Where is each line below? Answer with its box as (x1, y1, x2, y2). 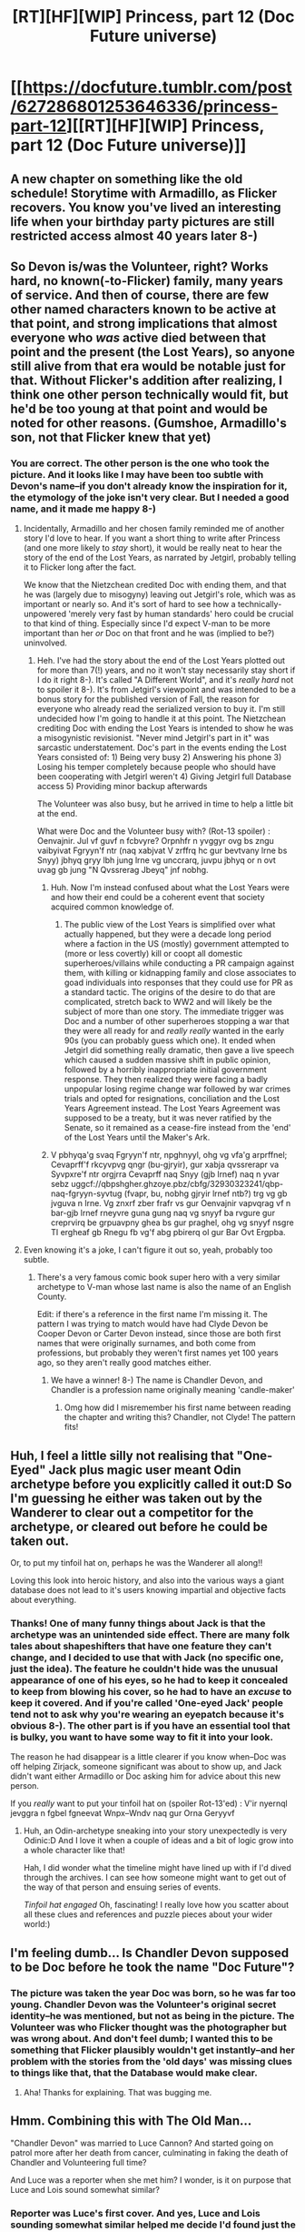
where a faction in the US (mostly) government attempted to (64, 938, 290, 949)
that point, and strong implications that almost (10, 316, 278, 331)
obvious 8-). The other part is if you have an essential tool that (10, 1720, 291, 1731)
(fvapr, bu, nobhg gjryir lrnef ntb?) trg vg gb (123, 1188, 288, 1199)
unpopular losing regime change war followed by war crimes (64, 1083, 291, 1094)
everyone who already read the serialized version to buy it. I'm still (36, 704, 285, 715)
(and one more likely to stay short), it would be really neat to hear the (23, 543, 282, 553)
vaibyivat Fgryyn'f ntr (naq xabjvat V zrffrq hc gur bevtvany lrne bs (36, 845, 288, 857)
